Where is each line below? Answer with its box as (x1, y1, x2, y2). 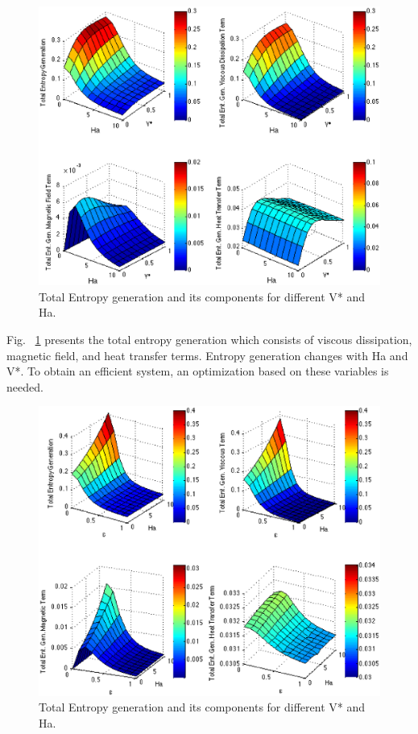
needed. (6, 378, 43, 395)
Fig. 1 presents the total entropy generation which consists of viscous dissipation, (6, 330, 412, 347)
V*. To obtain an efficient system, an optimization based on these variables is (6, 363, 389, 379)
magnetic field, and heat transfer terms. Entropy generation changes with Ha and (6, 346, 408, 363)
